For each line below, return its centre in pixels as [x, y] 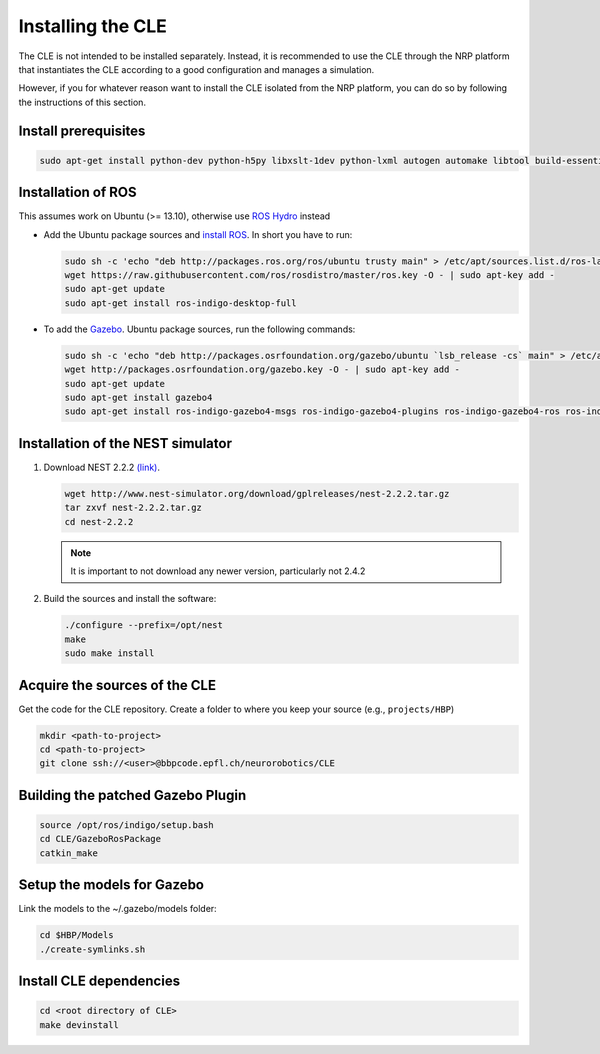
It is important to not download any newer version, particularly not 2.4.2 [218, 571]
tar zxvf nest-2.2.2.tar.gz [133, 508]
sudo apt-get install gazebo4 [138, 397]
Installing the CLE [92, 26]
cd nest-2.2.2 [99, 521]
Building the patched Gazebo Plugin [132, 795]
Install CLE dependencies [99, 981]
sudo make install [109, 653]
